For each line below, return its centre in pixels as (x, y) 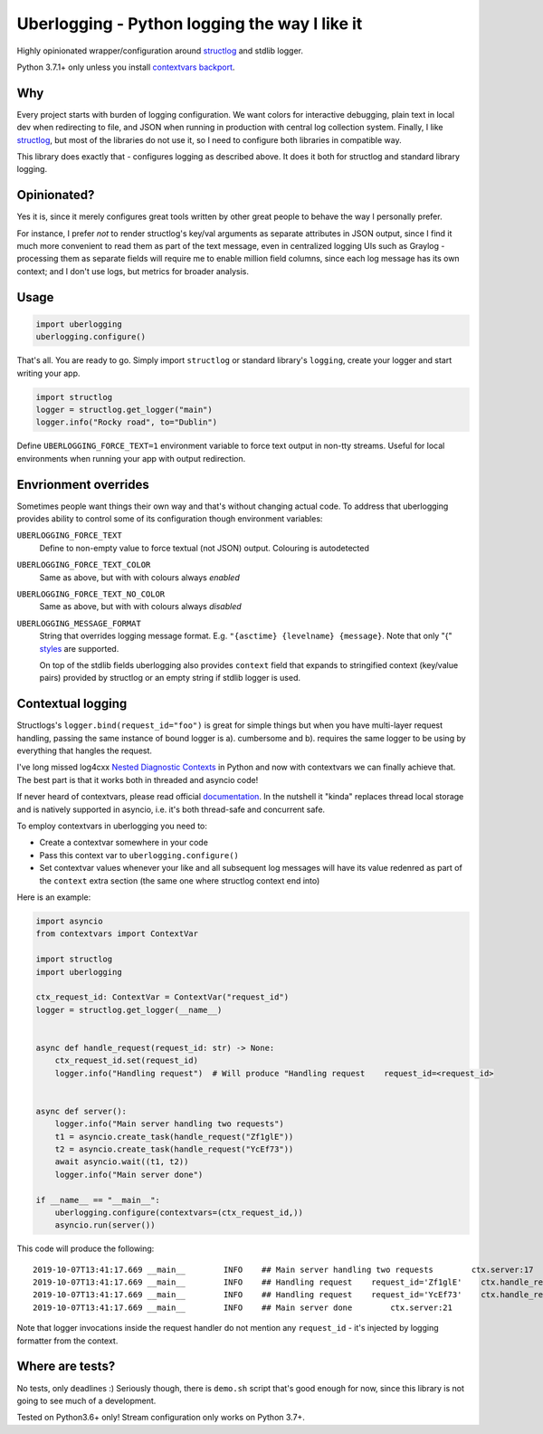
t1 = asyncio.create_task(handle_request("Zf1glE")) (174, 1137)
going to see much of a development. (86, 1401)
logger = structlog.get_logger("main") (124, 410)
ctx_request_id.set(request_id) (127, 1061)
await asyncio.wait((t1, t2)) (122, 1162)
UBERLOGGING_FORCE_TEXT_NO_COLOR (91, 594)
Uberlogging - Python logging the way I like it (190, 24)
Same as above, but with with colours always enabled (139, 577)
